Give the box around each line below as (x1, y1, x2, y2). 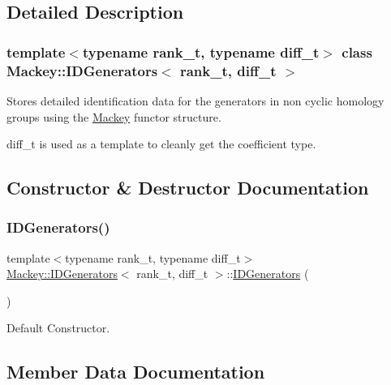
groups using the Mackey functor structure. (6, 108, 221, 125)
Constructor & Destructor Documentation (6, 175, 369, 200)
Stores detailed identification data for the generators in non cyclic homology (6, 92, 385, 109)
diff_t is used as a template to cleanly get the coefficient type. (6, 135, 316, 152)
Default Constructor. (6, 319, 110, 336)
